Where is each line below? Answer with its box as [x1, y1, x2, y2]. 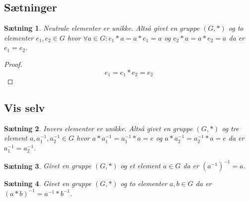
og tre [222, 123, 239, 133]
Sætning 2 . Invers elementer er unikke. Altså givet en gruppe [4, 123, 193, 133]
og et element [120, 160, 161, 171]
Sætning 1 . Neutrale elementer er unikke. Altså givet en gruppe [4, 23, 200, 33]
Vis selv [4, 100, 45, 115]
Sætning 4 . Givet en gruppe [4, 178, 92, 189]
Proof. [4, 58, 22, 69]
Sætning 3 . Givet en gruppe [4, 160, 92, 171]
